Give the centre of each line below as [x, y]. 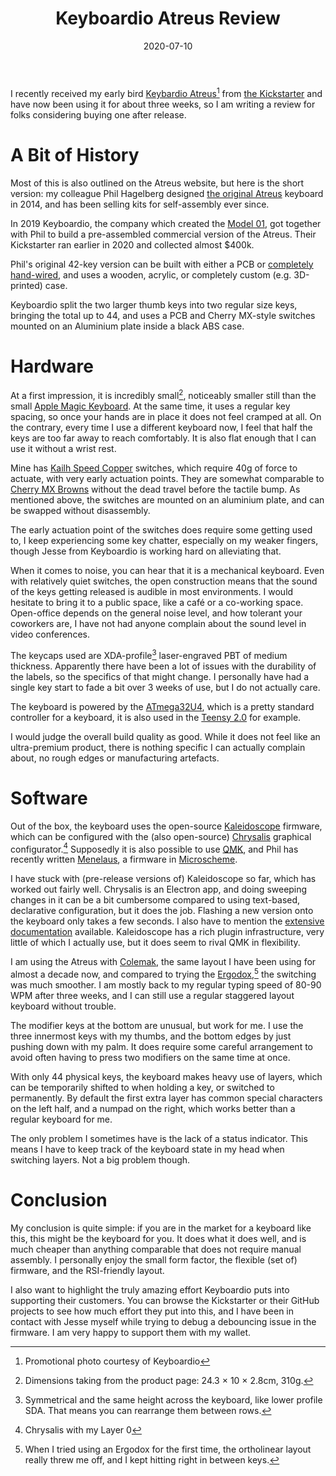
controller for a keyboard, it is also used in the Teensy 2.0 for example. [156, 717]
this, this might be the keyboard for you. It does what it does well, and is [158, 1238]
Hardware [52, 366]
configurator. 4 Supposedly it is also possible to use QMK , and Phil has [154, 848]
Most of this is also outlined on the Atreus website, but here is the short [157, 183]
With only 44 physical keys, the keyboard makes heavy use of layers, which [166, 1077]
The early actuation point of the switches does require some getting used [161, 530]
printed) [26, 285]
